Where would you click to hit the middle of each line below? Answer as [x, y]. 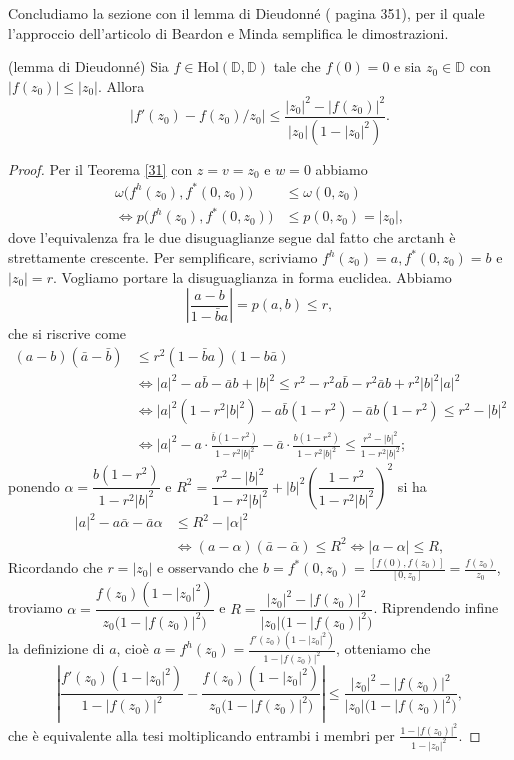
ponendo [34, 485]
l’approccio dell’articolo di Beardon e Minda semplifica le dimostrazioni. [228, 32]
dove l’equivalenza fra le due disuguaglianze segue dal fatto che [201, 237]
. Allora [121, 85]
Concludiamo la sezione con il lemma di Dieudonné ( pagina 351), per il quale [246, 13]
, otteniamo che [383, 648]
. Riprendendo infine [436, 607]
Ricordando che [55, 567]
